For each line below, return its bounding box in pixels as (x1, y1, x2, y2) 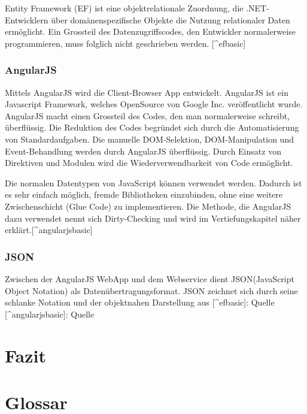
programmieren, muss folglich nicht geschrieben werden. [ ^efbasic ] (5, 37, 246, 49)
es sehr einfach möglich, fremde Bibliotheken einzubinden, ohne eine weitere (5, 188, 283, 201)
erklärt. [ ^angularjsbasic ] (5, 223, 93, 236)
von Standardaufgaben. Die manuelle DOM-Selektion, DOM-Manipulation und (5, 132, 294, 145)
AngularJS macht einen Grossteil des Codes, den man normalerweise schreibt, (5, 109, 290, 122)
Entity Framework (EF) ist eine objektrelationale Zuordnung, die (5, 2, 244, 14)
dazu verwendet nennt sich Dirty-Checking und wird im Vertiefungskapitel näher (5, 211, 301, 224)
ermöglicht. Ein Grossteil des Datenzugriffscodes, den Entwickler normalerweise (5, 25, 296, 38)
